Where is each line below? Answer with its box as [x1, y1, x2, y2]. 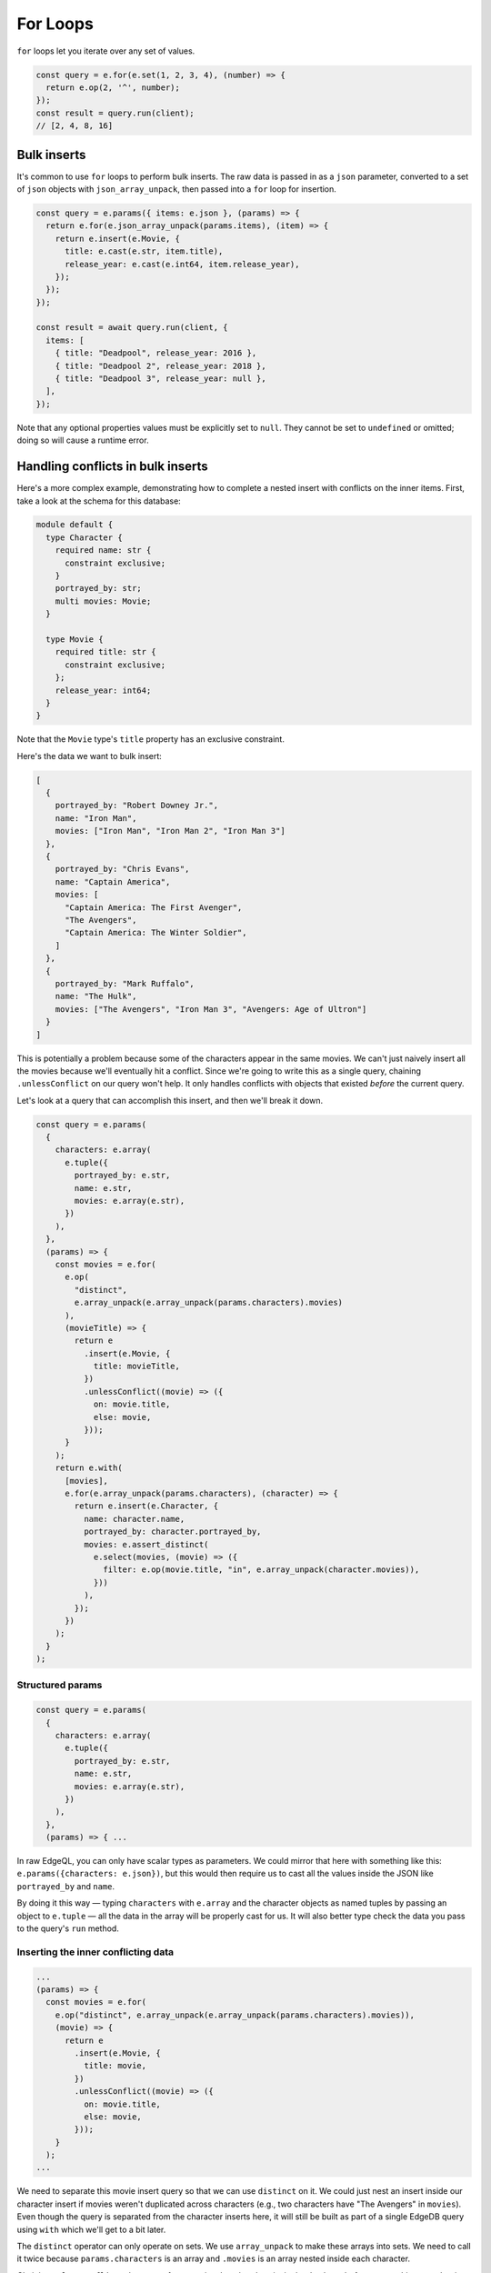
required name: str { [55, 546, 152, 556]
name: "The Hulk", [55, 991, 137, 1002]
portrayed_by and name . [16, 1880, 115, 1891]
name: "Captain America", [55, 876, 171, 886]
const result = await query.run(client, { [35, 323, 228, 333]
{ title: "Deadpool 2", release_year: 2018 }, [55, 360, 267, 371]
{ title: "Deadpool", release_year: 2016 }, [55, 348, 257, 358]
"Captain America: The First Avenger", [65, 902, 243, 913]
